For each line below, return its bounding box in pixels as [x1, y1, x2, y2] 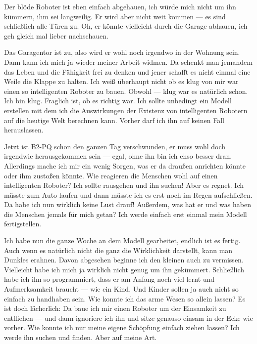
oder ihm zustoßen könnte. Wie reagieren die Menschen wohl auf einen [4, 170, 218, 180]
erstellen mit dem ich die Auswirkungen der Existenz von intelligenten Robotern [4, 105, 248, 115]
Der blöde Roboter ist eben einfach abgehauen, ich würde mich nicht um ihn [4, 1, 236, 11]
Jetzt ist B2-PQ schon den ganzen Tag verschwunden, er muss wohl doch [4, 141, 226, 151]
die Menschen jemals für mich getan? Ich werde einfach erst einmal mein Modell [4, 209, 247, 219]
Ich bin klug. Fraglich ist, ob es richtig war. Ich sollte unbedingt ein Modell [4, 95, 232, 106]
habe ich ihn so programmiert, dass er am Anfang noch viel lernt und [4, 274, 215, 284]
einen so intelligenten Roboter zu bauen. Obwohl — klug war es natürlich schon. [4, 86, 248, 96]
